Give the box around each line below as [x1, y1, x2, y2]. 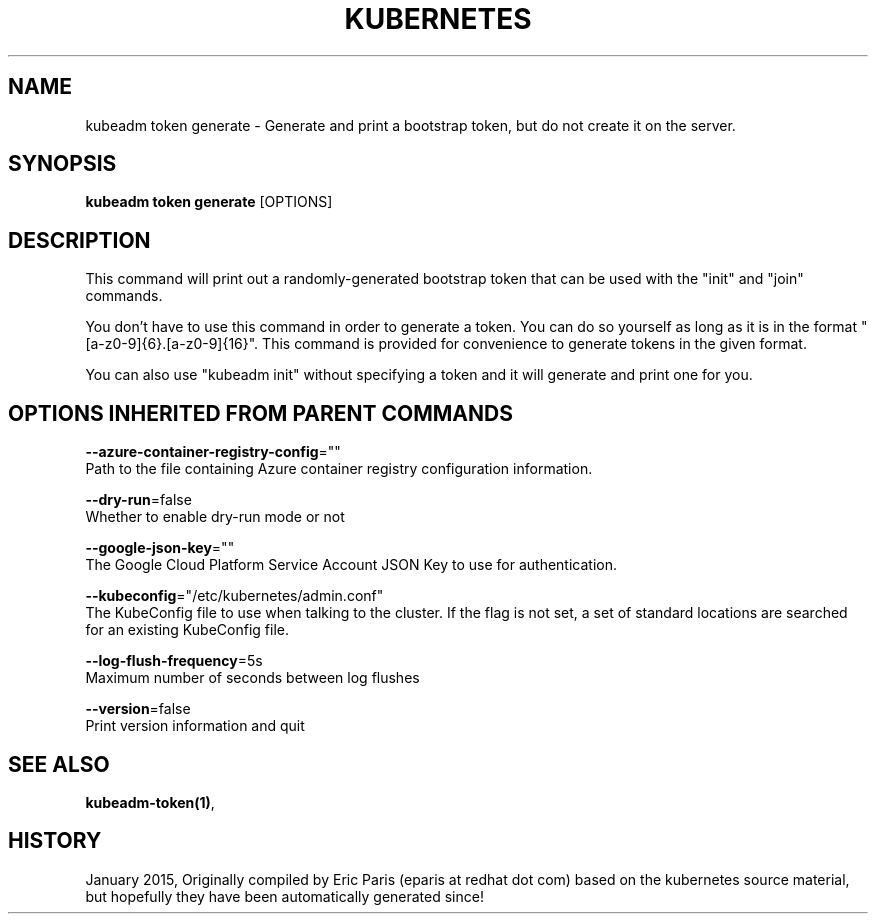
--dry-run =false [85, 491, 192, 509]
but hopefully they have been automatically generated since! [85, 887, 484, 905]
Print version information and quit [85, 717, 305, 735]
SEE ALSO [8, 751, 110, 777]
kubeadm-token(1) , [85, 793, 215, 811]
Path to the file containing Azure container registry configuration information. [85, 460, 593, 478]
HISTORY [8, 828, 102, 854]
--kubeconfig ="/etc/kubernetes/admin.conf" [85, 587, 384, 605]
